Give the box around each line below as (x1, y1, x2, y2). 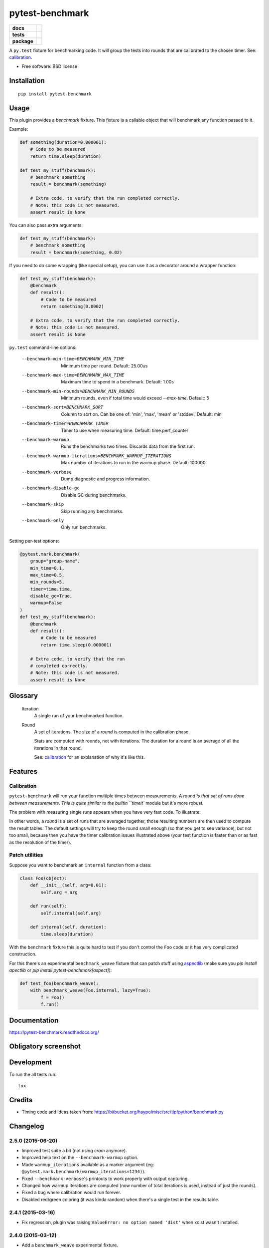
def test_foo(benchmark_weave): (19, 980, 99, 986)
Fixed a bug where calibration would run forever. (21, 1190, 122, 1196)
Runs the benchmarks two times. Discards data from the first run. (61, 443, 195, 449)
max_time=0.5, (30, 572, 65, 578)
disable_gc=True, (30, 593, 73, 599)
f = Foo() (40, 994, 65, 1000)
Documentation (9, 1016, 59, 1024)
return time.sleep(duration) (30, 153, 102, 159)
